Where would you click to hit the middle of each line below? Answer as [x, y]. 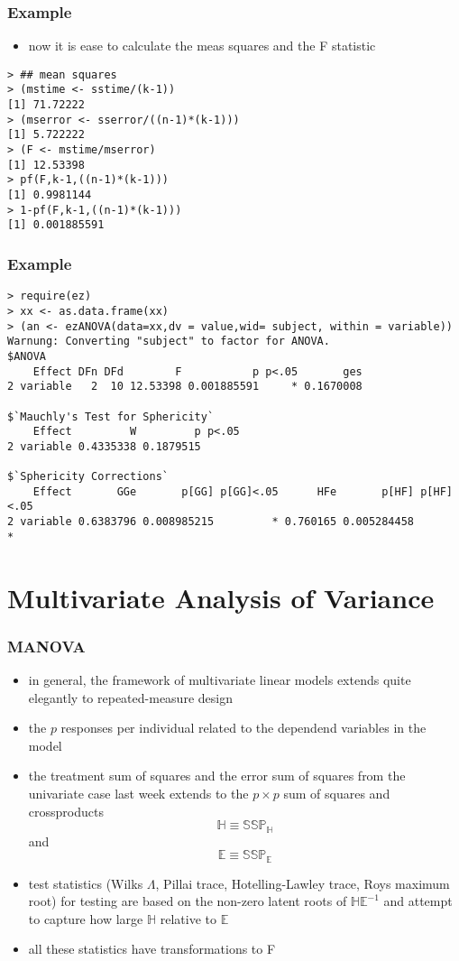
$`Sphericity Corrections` [88, 477]
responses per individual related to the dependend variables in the [243, 728]
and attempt [418, 901]
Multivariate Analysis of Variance [221, 597]
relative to [188, 918]
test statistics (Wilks [86, 883]
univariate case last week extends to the [138, 793]
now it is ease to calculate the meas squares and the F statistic [202, 46]
